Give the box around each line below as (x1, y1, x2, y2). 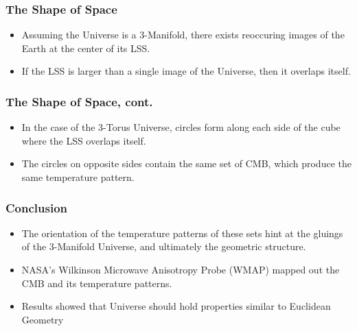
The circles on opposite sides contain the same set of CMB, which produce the (21, 156, 352, 171)
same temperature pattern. (21, 170, 135, 184)
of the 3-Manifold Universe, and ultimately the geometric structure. (21, 239, 306, 254)
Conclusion (5, 199, 67, 216)
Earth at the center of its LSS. (21, 40, 150, 55)
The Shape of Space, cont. (5, 93, 153, 110)
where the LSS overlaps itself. (21, 133, 146, 147)
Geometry (21, 312, 64, 326)
